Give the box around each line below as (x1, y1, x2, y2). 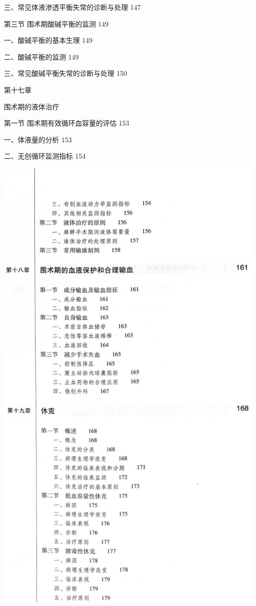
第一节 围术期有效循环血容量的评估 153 (4, 118, 129, 128)
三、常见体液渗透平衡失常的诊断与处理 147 (4, 2, 141, 12)
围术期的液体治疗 (4, 101, 59, 111)
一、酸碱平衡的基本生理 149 (4, 35, 93, 45)
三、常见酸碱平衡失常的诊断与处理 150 (4, 68, 127, 78)
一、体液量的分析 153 (4, 134, 72, 144)
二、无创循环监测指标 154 (4, 151, 86, 161)
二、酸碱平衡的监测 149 (4, 51, 79, 62)
